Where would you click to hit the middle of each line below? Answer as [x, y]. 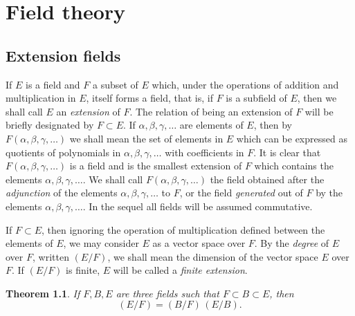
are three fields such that [167, 293]
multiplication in [41, 98]
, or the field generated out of [241, 193]
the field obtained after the [267, 179]
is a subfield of [256, 98]
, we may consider [101, 243]
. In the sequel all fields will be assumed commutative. [198, 206]
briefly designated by [50, 125]
